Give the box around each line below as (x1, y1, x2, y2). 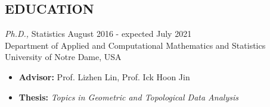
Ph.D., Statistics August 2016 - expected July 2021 (5, 27, 192, 40)
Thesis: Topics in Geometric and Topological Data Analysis (18, 90, 238, 103)
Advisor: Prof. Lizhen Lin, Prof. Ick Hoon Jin (18, 70, 190, 83)
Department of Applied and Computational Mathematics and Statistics (5, 39, 266, 51)
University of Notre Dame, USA (5, 51, 122, 63)
